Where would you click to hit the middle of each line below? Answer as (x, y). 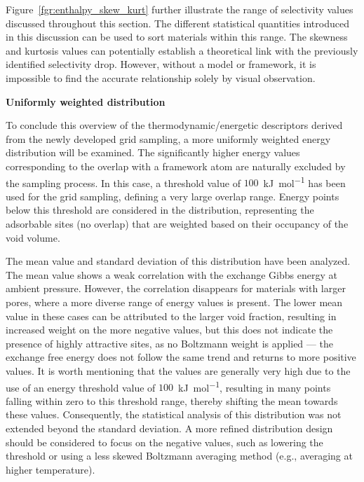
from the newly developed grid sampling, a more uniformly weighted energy (168, 138)
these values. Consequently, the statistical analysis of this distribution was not (174, 414)
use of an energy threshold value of (81, 387)
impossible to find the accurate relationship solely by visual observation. (161, 77)
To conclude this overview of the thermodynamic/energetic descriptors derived (174, 125)
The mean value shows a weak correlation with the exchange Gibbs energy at (171, 274)
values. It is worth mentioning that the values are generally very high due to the (178, 370)
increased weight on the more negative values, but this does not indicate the (169, 330)
